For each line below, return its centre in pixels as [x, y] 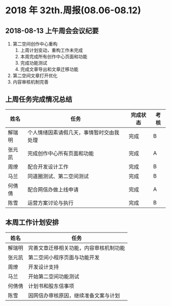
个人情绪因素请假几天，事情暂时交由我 [74, 132]
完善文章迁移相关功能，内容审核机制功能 [77, 248]
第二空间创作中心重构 [35, 44]
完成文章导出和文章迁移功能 [49, 69]
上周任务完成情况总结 [39, 99]
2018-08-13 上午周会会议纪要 [52, 31]
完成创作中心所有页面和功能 [61, 153]
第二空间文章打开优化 [35, 76]
